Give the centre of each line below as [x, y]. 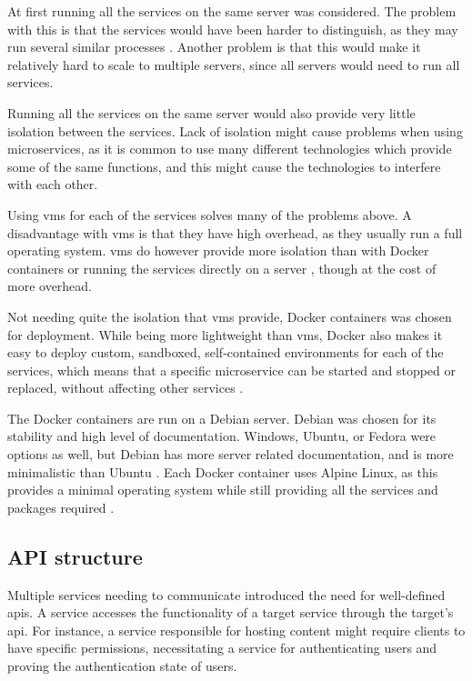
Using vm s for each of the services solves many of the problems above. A [210, 214]
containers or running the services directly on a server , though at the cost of [222, 268]
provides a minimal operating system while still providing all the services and [223, 490]
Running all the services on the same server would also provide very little [211, 112]
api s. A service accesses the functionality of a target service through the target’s [231, 612]
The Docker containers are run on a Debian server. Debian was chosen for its [222, 418]
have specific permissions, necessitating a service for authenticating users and [222, 648]
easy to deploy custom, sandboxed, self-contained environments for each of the [226, 352]
